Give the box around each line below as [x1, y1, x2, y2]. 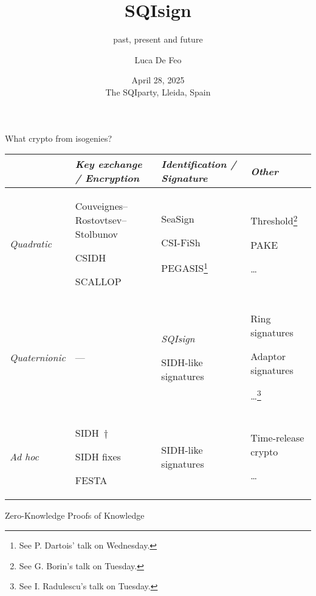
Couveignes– [75, 199, 128, 213]
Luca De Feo [134, 53, 182, 66]
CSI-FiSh [161, 235, 201, 250]
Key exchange [75, 157, 142, 172]
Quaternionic [10, 350, 66, 364]
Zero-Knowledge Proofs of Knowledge [5, 509, 145, 522]
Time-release [250, 431, 304, 445]
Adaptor [250, 349, 286, 364]
